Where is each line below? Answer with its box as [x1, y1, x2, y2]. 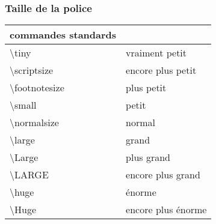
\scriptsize [10, 63, 54, 77]
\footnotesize [10, 80, 64, 95]
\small [10, 98, 37, 112]
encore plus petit [126, 63, 197, 77]
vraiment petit [126, 46, 187, 60]
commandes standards [10, 28, 117, 42]
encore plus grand [126, 168, 200, 182]
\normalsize [10, 115, 59, 130]
